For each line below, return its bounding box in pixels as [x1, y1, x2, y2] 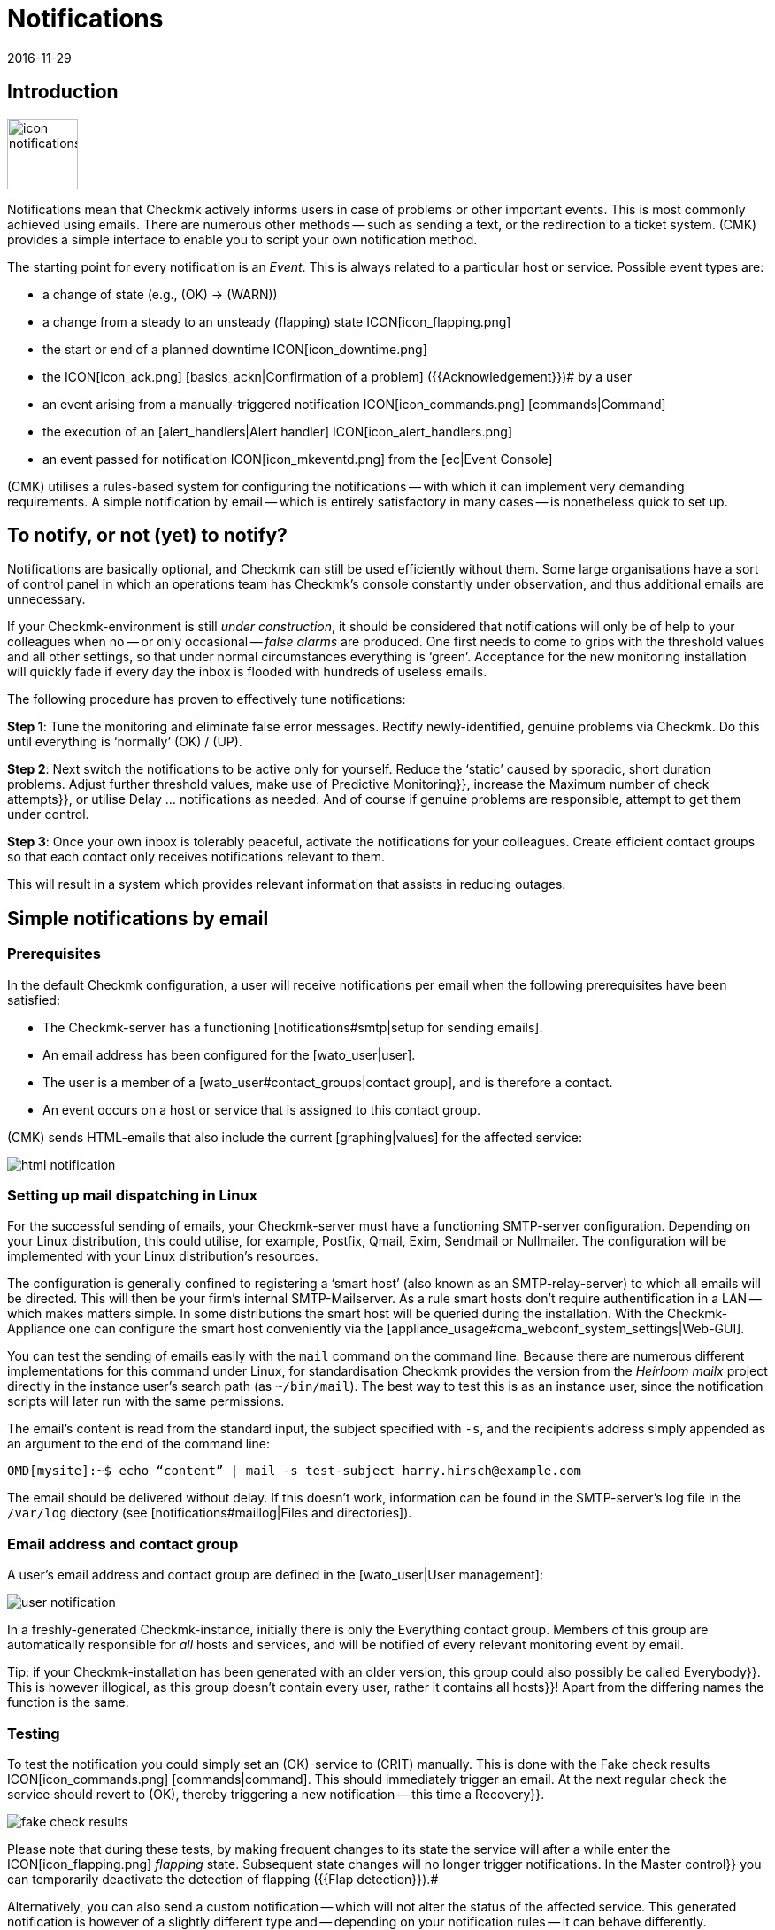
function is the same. [7, 1695, 129, 1710]
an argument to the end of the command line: [7, 1436, 271, 1452]
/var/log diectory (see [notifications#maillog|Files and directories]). [7, 1505, 412, 1521]
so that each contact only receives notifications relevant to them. [7, 849, 385, 865]
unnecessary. [7, 591, 86, 607]
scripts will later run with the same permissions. [7, 1393, 285, 1409]
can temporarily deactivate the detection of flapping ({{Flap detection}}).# [7, 1871, 439, 1887]
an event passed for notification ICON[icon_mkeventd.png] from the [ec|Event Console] [42, 451, 553, 467]
